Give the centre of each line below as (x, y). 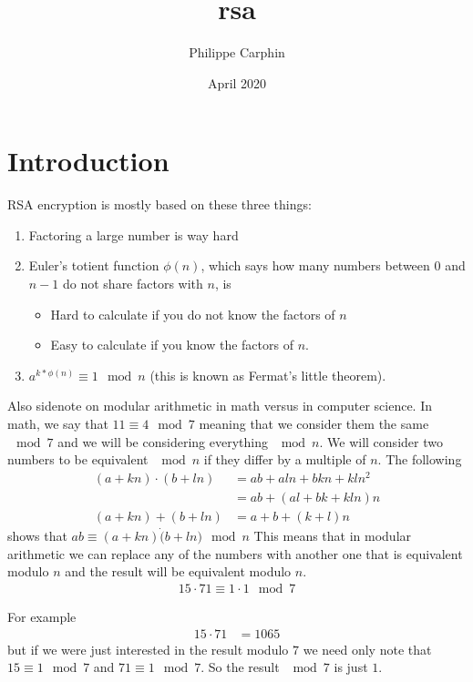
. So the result (240, 667)
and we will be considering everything (163, 441)
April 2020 (237, 82)
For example (42, 616)
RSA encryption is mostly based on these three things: (159, 204)
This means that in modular (333, 536)
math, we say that (58, 423)
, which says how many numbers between (315, 265)
